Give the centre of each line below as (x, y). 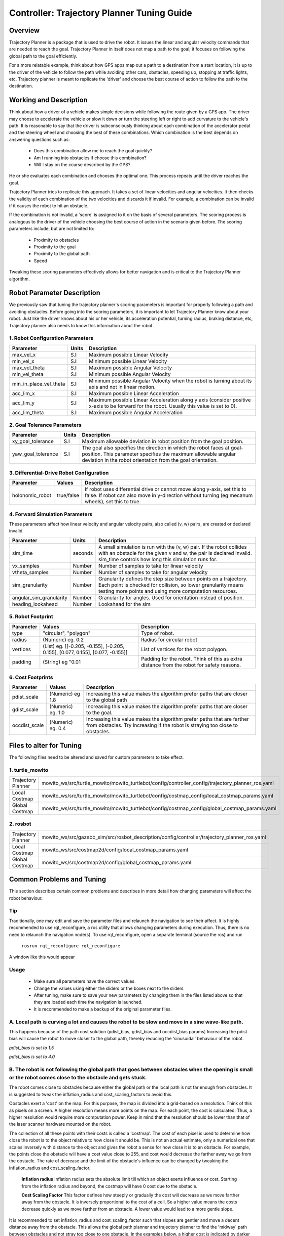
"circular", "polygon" (67, 633)
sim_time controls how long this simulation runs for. (158, 559)
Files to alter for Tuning (45, 745)
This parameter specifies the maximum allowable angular (170, 454)
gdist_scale (25, 709)
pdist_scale (25, 697)
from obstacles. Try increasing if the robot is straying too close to (162, 725)
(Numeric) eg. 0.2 (63, 639)
